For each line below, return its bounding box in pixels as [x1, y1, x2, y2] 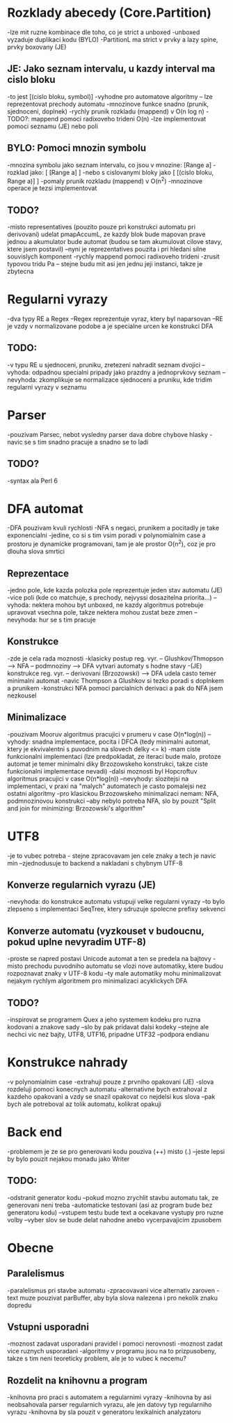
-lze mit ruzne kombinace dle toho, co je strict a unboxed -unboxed [7, 28, 200, 36]
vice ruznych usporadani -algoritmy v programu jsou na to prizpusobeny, [7, 1347, 217, 1355]
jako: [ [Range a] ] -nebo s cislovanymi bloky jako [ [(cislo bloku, [30, 168, 214, 176]
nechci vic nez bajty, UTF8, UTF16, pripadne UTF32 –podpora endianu [7, 1030, 209, 1038]
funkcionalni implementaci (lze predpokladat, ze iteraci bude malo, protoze [7, 752, 221, 760]
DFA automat [7, 500, 83, 516]
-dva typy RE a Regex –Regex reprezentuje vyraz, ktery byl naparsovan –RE [7, 314, 224, 323]
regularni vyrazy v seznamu [7, 383, 87, 391]
